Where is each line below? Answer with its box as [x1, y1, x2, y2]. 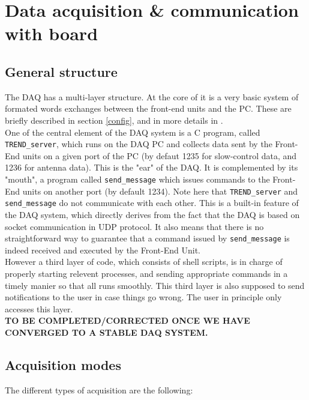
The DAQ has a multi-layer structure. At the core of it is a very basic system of [5, 90, 299, 103]
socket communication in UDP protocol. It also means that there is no [5, 220, 264, 232]
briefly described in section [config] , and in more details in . [5, 114, 223, 126]
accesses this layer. [5, 302, 73, 315]
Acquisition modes [5, 355, 121, 374]
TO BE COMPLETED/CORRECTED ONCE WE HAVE [5, 314, 250, 327]
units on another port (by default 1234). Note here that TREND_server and [22, 184, 298, 197]
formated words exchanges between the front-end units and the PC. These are [5, 102, 292, 115]
